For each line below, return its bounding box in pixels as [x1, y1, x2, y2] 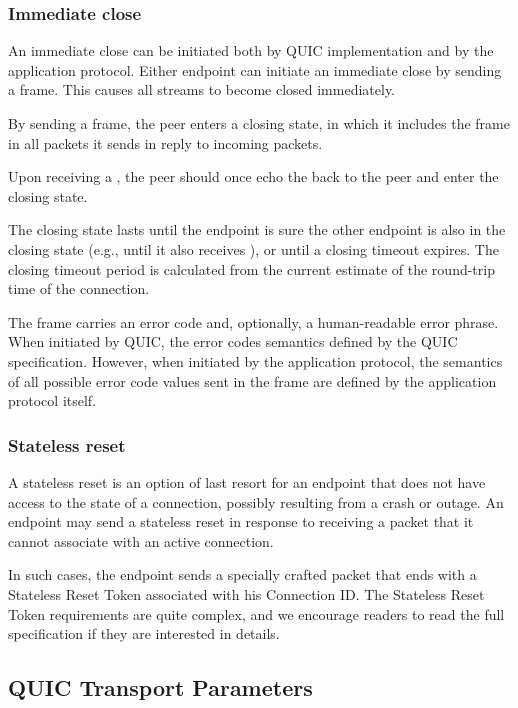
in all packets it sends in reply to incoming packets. [8, 132, 323, 153]
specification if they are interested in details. [8, 623, 280, 644]
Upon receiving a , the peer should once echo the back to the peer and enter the [8, 166, 499, 187]
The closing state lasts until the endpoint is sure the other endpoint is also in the [8, 219, 506, 240]
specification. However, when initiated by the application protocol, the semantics [8, 350, 503, 371]
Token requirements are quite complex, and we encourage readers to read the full [8, 603, 505, 624]
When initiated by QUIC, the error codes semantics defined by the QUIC [8, 331, 458, 352]
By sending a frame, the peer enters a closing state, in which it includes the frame [8, 113, 510, 133]
